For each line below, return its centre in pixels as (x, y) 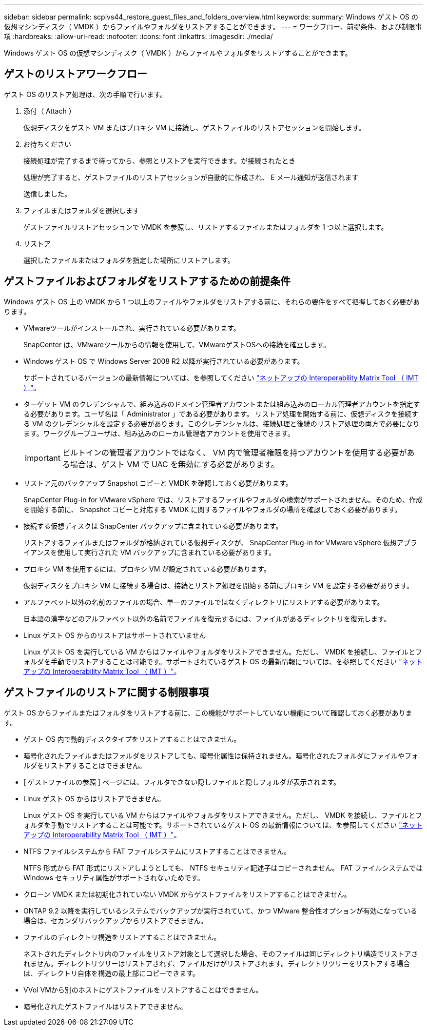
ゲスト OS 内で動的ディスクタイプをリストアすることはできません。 (132, 739)
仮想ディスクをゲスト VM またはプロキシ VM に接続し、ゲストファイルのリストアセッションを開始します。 (194, 127)
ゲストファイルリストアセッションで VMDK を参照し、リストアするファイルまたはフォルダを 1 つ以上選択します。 (206, 227)
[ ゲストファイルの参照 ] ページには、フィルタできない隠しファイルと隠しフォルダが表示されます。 (182, 782)
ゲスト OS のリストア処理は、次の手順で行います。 (86, 94)
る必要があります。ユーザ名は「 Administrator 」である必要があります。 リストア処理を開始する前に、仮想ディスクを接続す (221, 414)
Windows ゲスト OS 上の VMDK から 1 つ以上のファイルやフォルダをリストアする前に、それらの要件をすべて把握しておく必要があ (212, 301)
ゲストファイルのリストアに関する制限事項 (106, 693)
